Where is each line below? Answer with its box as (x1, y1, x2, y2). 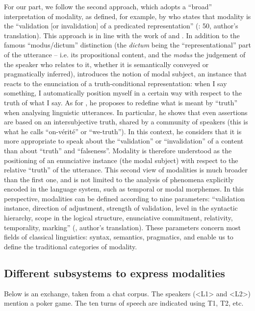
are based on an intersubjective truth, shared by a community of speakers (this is (4, 117, 248, 127)
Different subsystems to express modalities (4, 265, 225, 280)
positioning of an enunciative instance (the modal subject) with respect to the (4, 155, 238, 165)
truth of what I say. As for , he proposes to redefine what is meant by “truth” (4, 97, 238, 107)
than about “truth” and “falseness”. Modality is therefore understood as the (4, 145, 232, 155)
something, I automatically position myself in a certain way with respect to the (4, 88, 242, 98)
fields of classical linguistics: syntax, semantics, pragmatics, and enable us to (4, 232, 233, 242)
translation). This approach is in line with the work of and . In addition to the (4, 30, 240, 40)
